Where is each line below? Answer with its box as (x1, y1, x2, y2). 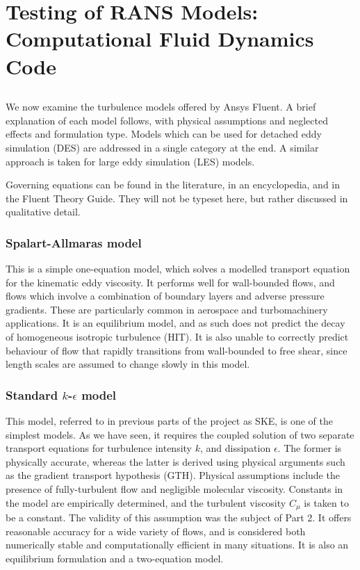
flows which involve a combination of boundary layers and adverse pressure (6, 288, 325, 303)
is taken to (304, 495, 349, 510)
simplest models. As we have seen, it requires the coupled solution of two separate (6, 427, 354, 441)
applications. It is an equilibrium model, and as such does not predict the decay (6, 316, 345, 330)
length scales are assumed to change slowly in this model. (6, 357, 250, 371)
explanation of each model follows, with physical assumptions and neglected (6, 113, 328, 127)
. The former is (277, 441, 342, 455)
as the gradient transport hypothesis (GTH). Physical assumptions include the (6, 468, 340, 482)
